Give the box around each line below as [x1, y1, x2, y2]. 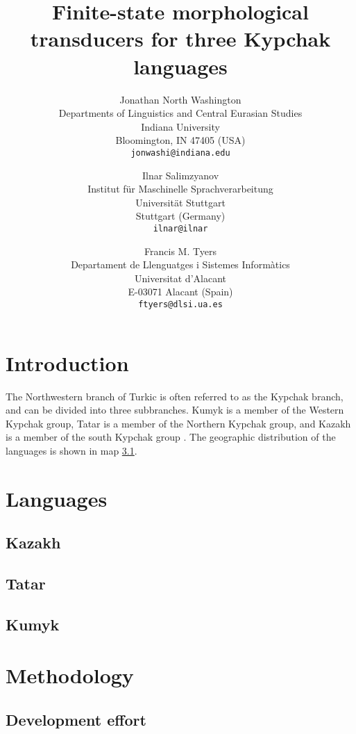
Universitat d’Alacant [135, 270, 226, 285]
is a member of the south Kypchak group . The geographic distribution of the [6, 430, 336, 444]
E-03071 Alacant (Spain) [128, 284, 233, 299]
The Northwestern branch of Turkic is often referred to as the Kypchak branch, [6, 389, 344, 403]
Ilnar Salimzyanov [142, 168, 219, 182]
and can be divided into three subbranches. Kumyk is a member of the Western [6, 402, 344, 417]
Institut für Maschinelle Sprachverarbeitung [87, 181, 273, 196]
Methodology [6, 661, 134, 690]
